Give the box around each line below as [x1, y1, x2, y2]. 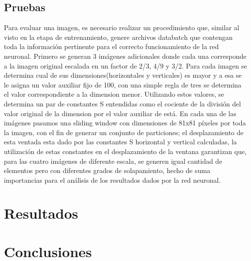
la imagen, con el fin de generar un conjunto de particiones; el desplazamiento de [4, 127, 244, 137]
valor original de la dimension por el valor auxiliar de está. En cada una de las [4, 108, 236, 118]
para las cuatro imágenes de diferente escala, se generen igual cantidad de [4, 156, 222, 166]
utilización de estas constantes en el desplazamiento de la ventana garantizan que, [4, 146, 247, 156]
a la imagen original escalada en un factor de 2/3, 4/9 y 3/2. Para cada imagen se [4, 60, 247, 70]
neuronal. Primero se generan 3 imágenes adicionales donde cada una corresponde [4, 51, 247, 61]
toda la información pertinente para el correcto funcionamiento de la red [4, 41, 219, 52]
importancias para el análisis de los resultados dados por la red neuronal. [4, 174, 221, 185]
